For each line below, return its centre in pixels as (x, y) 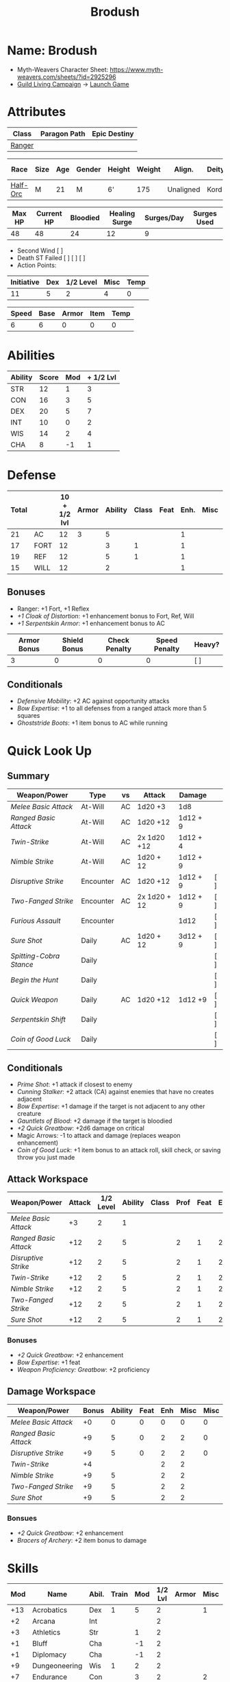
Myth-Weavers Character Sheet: (63, 69)
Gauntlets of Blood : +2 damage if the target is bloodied (94, 1121)
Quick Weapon (34, 1000)
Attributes (37, 112)
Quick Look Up (50, 750)
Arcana (44, 1622)
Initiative (25, 282)
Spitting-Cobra (35, 956)
